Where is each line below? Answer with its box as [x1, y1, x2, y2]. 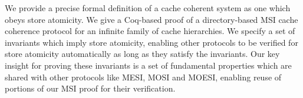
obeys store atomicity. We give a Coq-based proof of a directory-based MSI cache [5, 13, 298, 25]
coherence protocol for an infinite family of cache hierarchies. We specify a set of [5, 25, 295, 37]
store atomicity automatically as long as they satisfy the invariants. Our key [5, 48, 280, 60]
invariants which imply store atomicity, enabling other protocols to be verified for [5, 36, 298, 48]
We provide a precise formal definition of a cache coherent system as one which [5, 2, 291, 13]
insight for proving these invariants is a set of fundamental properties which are [5, 59, 292, 71]
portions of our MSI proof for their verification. [5, 82, 176, 94]
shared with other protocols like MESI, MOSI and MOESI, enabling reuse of [5, 70, 282, 83]
